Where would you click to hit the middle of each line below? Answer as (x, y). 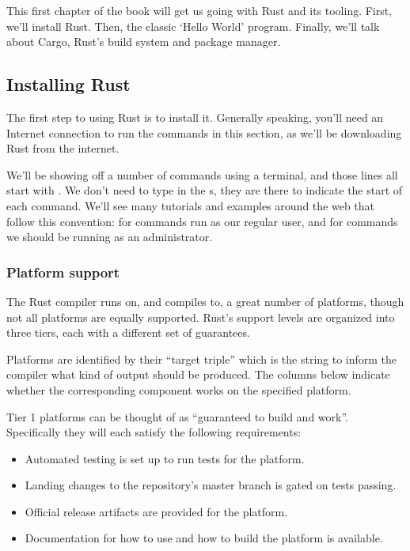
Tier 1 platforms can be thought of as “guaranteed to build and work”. (177, 416)
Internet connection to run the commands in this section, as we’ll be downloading (204, 132)
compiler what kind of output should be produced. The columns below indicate (198, 374)
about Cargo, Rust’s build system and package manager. (144, 42)
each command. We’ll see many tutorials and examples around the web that (191, 205)
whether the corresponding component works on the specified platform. (179, 389)
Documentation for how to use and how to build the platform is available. (204, 538)
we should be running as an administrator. (110, 237)
